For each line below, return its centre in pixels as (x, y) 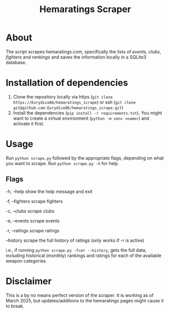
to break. (15, 306)
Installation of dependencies (67, 83)
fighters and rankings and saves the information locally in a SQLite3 (76, 57)
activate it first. (29, 123)
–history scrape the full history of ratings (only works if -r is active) (75, 240)
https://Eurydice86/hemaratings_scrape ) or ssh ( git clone (74, 102)
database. (16, 62)
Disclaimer (29, 281)
